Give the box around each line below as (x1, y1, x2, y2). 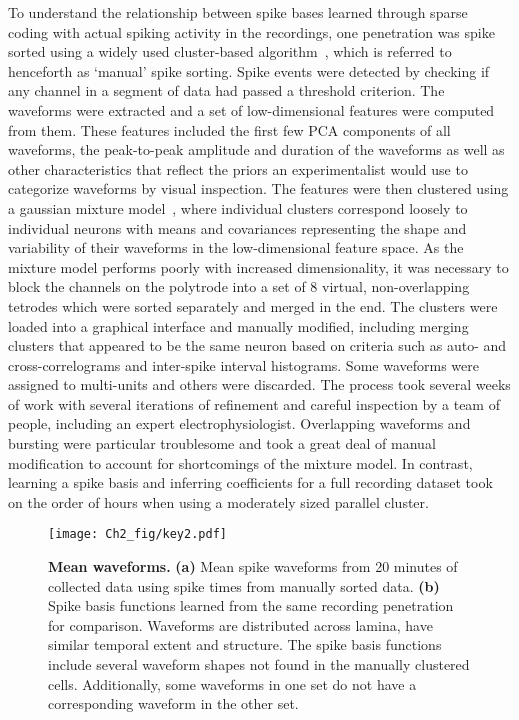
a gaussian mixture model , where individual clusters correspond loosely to (8, 197, 468, 218)
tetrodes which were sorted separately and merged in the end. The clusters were (8, 295, 498, 316)
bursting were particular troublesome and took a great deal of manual (8, 433, 436, 454)
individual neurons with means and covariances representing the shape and (8, 217, 467, 238)
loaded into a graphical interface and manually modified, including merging (8, 315, 469, 336)
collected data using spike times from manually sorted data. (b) (48, 575, 440, 596)
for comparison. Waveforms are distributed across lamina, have (48, 614, 433, 635)
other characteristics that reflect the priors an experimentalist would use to (8, 158, 468, 179)
